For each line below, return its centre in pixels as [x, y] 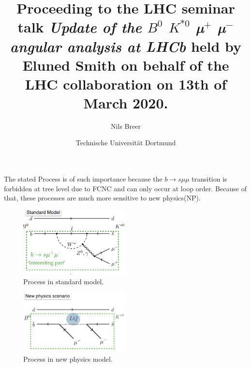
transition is [209, 179]
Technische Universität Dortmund [126, 142]
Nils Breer [126, 126]
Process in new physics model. [68, 359]
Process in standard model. [64, 281]
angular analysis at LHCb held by [126, 46]
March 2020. [126, 103]
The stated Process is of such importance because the [83, 179]
